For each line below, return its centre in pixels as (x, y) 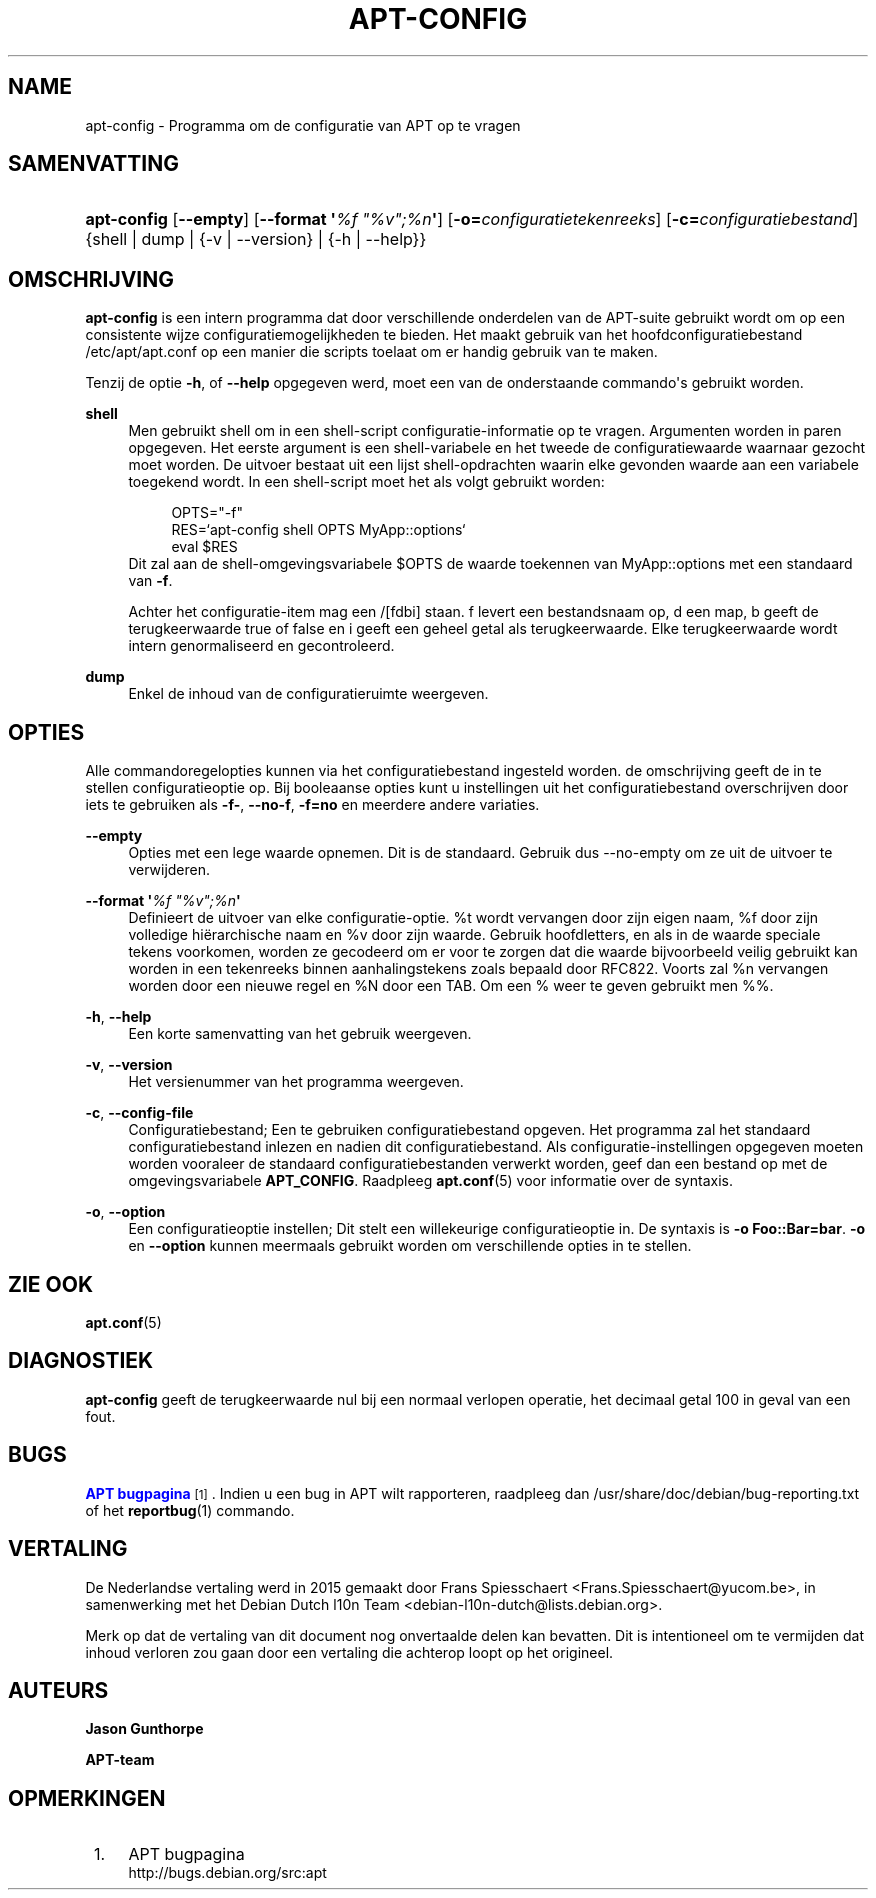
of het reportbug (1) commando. (190, 1510)
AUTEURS (58, 1690)
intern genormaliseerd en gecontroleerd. (261, 646)
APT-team (120, 1760)
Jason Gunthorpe (144, 1729)
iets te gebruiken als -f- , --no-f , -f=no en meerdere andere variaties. (312, 805)
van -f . (150, 581)
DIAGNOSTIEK (81, 1361)
